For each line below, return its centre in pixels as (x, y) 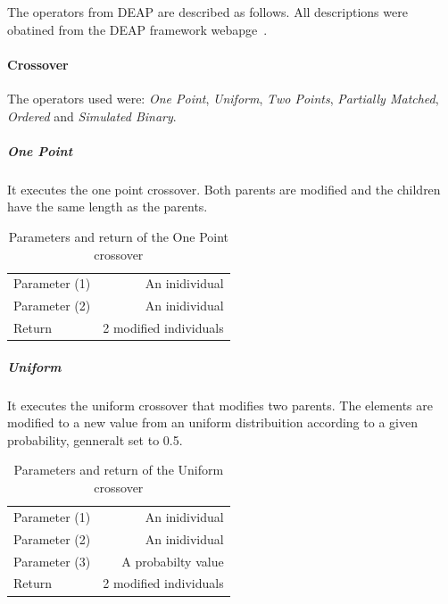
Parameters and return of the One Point (119, 236)
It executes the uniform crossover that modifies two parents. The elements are (220, 405)
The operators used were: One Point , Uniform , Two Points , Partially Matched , (223, 98)
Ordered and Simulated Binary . (92, 116)
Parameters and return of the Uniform (119, 470)
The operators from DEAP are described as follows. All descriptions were (207, 12)
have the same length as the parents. (108, 207)
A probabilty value (173, 561)
